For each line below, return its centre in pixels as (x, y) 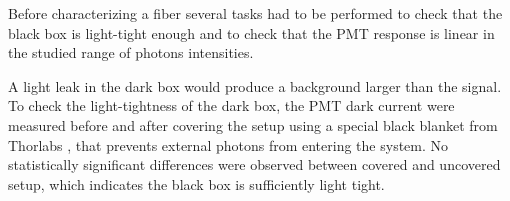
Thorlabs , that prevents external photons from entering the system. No (228, 144)
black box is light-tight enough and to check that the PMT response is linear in (251, 32)
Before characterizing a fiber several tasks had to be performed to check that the (255, 13)
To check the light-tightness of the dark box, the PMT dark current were (231, 105)
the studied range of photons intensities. (131, 52)
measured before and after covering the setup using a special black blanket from (253, 124)
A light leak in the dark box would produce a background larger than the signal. (255, 85)
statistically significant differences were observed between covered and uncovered (254, 164)
